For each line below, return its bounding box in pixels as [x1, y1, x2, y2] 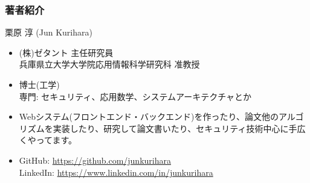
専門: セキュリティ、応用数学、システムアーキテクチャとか [19, 90, 252, 102]
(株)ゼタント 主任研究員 [19, 46, 114, 58]
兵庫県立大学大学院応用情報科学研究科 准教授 [19, 58, 200, 70]
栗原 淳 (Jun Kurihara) [5, 26, 92, 39]
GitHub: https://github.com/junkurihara [19, 154, 171, 166]
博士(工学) [19, 78, 60, 90]
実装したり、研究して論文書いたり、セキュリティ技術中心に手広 [53, 122, 306, 134]
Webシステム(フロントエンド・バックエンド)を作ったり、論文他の [19, 110, 279, 123]
